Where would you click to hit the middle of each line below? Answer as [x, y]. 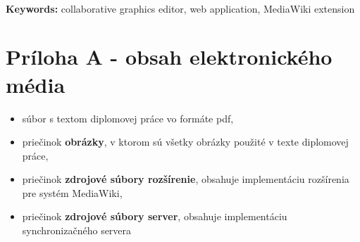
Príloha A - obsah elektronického [169, 57]
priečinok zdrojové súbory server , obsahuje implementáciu [155, 216]
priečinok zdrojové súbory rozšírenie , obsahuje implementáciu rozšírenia [186, 179]
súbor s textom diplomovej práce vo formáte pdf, [128, 118]
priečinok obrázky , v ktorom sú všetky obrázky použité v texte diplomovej [185, 142]
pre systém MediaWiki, [72, 192]
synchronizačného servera [77, 230]
